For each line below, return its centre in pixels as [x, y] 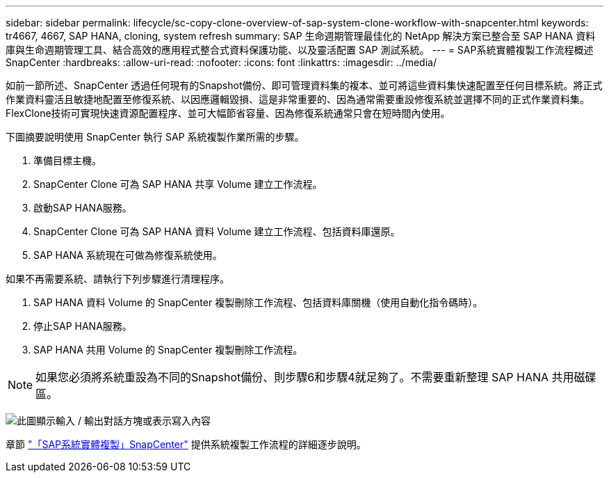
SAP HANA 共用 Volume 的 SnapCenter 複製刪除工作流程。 [168, 350]
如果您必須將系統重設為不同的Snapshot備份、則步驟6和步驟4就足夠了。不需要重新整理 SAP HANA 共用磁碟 [316, 377]
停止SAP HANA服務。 [83, 326]
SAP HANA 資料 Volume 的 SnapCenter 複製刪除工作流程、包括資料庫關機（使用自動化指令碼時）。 [258, 302]
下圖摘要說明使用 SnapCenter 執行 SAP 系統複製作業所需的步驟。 [155, 137]
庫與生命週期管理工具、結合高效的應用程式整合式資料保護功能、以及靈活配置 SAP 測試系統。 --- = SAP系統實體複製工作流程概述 [300, 50]
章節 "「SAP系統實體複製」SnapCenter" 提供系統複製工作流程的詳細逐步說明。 [186, 444]
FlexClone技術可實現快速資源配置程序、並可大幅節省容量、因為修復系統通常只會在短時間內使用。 [228, 113]
